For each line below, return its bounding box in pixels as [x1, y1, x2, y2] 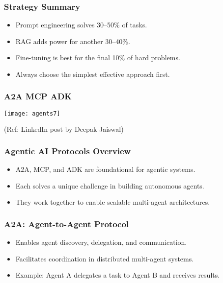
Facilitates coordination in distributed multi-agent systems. [15, 253, 194, 263]
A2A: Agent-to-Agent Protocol [4, 217, 129, 230]
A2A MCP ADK [4, 90, 72, 102]
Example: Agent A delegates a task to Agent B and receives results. [15, 270, 220, 280]
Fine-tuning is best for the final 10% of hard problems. [15, 52, 180, 63]
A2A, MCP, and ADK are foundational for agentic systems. [15, 164, 195, 174]
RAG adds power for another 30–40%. [15, 36, 130, 46]
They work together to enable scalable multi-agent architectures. [15, 197, 210, 207]
